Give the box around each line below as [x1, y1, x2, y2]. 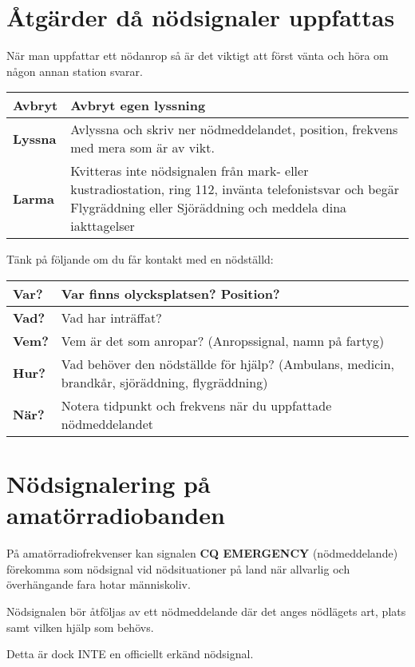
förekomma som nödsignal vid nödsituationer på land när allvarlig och [6, 560, 350, 577]
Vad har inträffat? [61, 308, 162, 327]
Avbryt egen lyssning [70, 96, 206, 115]
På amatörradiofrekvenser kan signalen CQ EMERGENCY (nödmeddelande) [6, 545, 398, 562]
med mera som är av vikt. [70, 138, 215, 157]
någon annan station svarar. [6, 62, 143, 79]
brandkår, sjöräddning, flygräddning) [61, 372, 268, 391]
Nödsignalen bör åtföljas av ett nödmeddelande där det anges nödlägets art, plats [6, 603, 406, 619]
